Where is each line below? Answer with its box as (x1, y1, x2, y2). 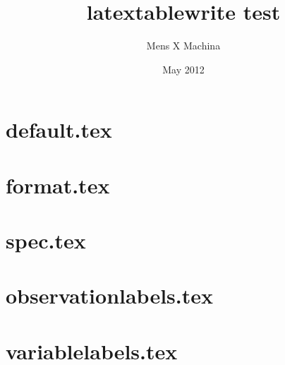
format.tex (6, 170, 110, 199)
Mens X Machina (146, 38, 221, 53)
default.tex (6, 115, 112, 144)
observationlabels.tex (6, 281, 214, 310)
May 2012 (162, 61, 205, 76)
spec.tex (6, 226, 86, 255)
